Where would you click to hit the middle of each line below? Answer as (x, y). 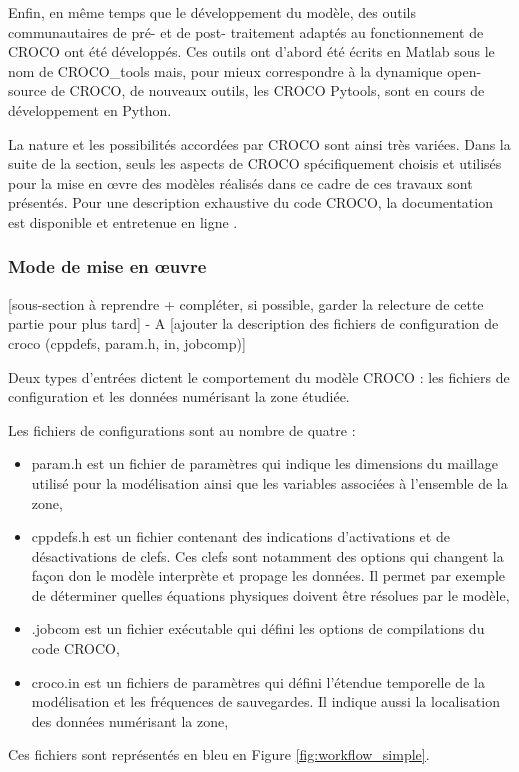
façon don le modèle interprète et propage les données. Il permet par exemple (268, 575)
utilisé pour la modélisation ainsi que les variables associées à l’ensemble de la (269, 482)
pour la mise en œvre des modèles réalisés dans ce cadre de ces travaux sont (240, 182)
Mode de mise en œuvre (107, 266)
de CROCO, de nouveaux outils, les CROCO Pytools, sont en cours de (267, 90)
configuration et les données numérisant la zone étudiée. (179, 396)
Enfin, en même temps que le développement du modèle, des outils (212, 12)
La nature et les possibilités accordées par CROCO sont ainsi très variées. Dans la (259, 143)
